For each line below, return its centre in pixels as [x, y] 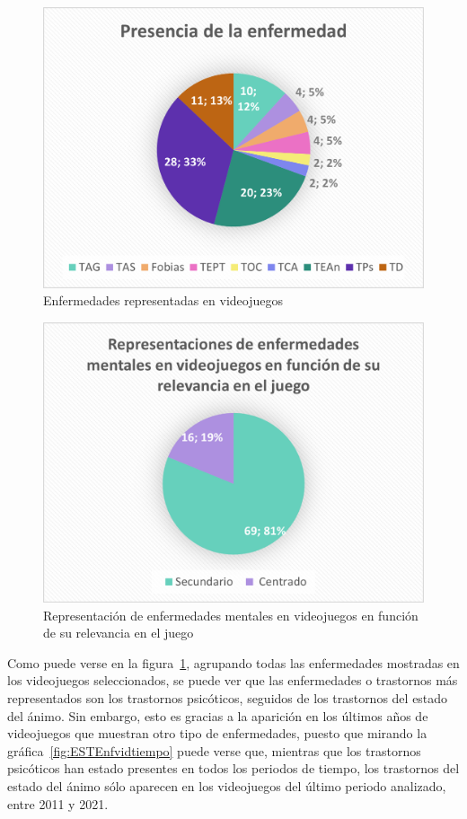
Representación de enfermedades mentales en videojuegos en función [231, 615]
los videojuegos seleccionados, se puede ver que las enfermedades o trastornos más [233, 680]
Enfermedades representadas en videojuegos [163, 300]
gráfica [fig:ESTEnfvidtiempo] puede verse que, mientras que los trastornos [214, 750]
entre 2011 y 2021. [58, 803]
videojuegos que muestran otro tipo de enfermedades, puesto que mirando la [217, 733]
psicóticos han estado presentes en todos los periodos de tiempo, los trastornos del [233, 768]
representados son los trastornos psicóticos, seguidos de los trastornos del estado [228, 697]
